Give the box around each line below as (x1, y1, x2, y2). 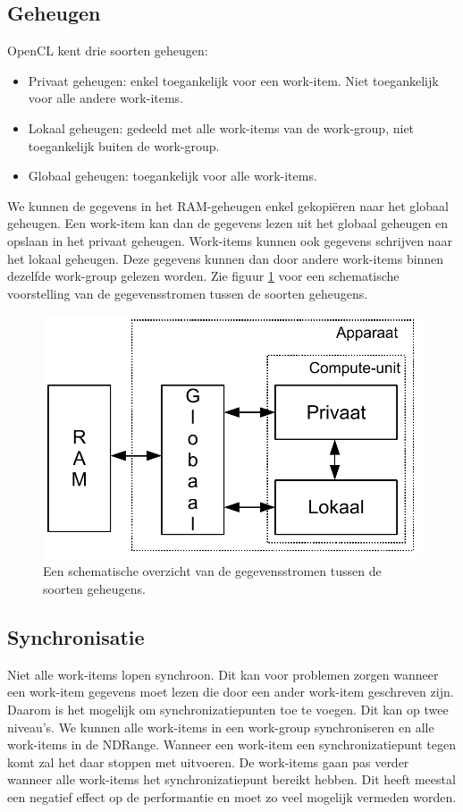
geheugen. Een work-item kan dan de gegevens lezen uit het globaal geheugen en (7, 214, 448, 233)
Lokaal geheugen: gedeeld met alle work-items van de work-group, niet (28, 118, 415, 137)
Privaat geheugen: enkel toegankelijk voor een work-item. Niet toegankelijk (28, 71, 439, 89)
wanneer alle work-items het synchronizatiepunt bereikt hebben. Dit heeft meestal (7, 770, 456, 789)
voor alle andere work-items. (28, 89, 184, 107)
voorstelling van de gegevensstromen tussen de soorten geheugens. (7, 283, 368, 302)
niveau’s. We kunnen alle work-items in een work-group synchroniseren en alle (7, 717, 434, 736)
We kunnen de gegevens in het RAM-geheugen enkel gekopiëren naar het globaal (7, 196, 449, 215)
